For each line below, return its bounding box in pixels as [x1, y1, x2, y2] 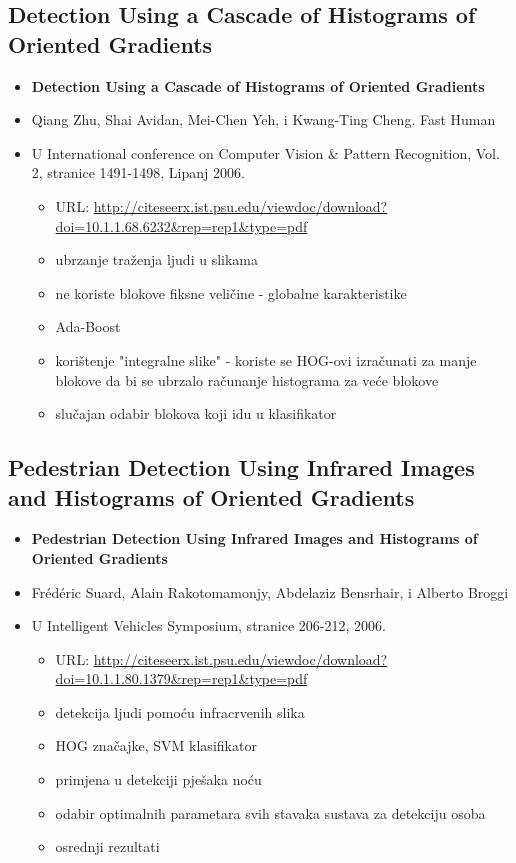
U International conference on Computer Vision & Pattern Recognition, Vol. [31, 142, 500, 163]
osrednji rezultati [55, 836, 160, 857]
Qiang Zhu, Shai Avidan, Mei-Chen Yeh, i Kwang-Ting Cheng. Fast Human [31, 109, 496, 130]
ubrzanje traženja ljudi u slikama [55, 249, 259, 270]
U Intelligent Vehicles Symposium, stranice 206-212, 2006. [31, 615, 386, 636]
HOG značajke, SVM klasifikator [55, 735, 257, 756]
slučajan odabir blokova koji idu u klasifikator [55, 403, 337, 424]
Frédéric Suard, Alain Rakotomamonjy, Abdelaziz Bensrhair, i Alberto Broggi [31, 581, 509, 602]
